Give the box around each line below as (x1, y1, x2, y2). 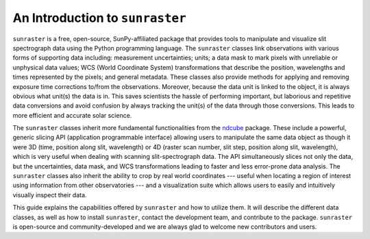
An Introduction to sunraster (12, 10, 186, 25)
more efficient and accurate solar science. (12, 111, 132, 119)
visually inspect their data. (12, 190, 87, 199)
